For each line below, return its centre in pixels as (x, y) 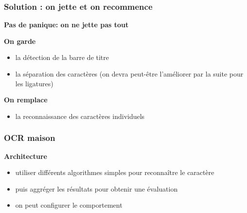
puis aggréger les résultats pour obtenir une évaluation (97, 188)
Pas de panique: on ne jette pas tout (66, 25)
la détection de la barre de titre (62, 57)
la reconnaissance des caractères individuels (80, 116)
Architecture (26, 156)
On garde (20, 41)
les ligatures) (34, 83)
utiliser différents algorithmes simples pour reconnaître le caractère (115, 172)
